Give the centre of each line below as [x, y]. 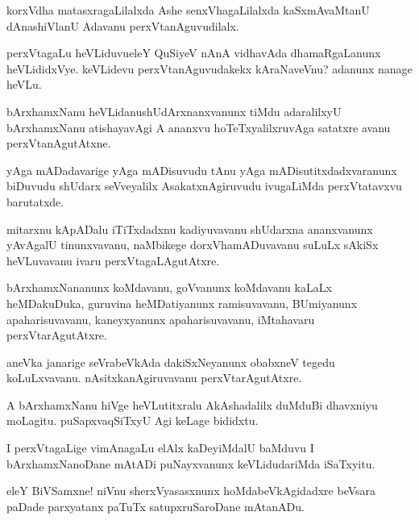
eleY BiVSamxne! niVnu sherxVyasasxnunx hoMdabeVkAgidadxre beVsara [191, 491]
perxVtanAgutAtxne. [59, 143]
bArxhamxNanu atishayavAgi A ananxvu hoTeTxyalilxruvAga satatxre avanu [199, 127]
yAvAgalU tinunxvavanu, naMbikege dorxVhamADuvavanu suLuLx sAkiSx [193, 245]
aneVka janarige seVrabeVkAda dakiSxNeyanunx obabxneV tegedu [171, 362]
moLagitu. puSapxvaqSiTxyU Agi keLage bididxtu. [133, 420]
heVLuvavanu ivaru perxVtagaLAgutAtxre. [113, 260]
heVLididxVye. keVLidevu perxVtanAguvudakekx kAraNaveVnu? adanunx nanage [209, 68]
